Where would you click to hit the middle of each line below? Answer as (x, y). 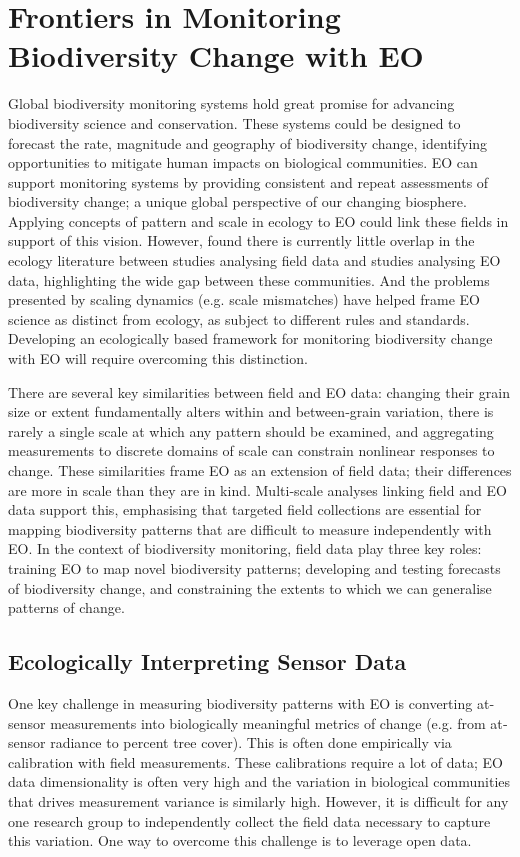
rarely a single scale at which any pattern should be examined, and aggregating (251, 430)
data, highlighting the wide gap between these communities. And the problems (249, 279)
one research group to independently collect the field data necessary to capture (249, 820)
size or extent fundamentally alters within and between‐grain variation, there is (251, 411)
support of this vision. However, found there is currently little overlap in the (241, 240)
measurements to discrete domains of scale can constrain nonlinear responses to (251, 450)
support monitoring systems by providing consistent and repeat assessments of (248, 181)
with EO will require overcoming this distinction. (158, 358)
